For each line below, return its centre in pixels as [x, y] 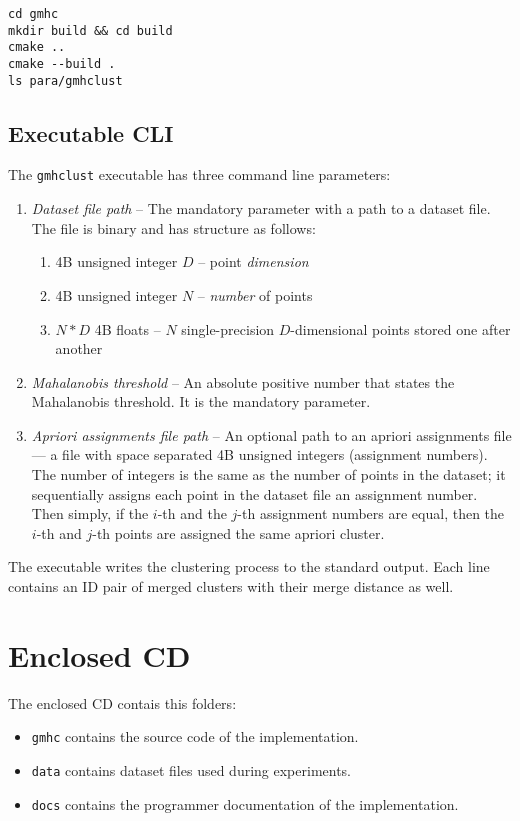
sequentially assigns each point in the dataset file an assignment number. [254, 493]
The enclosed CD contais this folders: [122, 702]
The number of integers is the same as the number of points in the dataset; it [268, 474]
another [79, 348]
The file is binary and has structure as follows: [173, 227]
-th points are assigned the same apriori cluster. [238, 532]
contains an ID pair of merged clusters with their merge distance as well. [231, 586]
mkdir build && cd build [90, 30]
